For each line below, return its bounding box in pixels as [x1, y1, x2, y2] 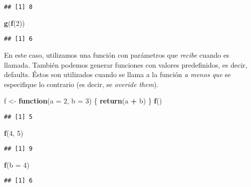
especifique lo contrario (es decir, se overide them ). [4, 79, 159, 89]
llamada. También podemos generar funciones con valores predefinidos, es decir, [4, 59, 248, 70]
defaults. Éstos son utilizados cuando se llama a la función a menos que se [4, 69, 231, 80]
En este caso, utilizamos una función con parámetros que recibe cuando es [4, 49, 230, 60]
